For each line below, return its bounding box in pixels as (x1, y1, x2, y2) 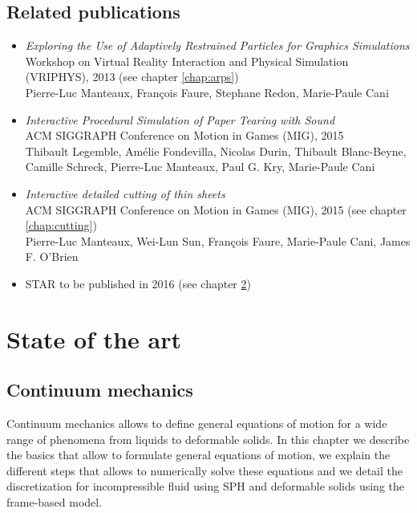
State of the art (6, 322, 182, 355)
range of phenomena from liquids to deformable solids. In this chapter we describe (6, 430, 410, 447)
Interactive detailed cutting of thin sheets (25, 185, 225, 202)
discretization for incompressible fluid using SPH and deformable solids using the (6, 478, 404, 495)
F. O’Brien (25, 248, 79, 265)
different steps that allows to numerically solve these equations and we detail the (6, 462, 403, 478)
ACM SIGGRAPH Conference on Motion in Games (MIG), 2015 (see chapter (25, 201, 407, 218)
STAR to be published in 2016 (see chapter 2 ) (25, 275, 251, 291)
